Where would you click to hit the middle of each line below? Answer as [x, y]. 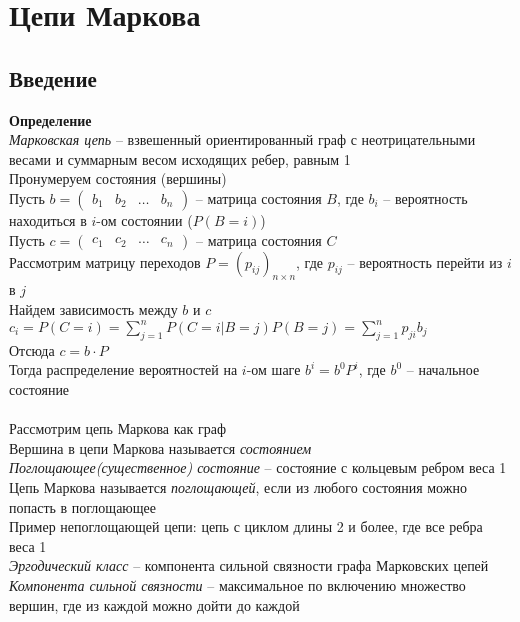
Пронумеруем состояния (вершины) [118, 178]
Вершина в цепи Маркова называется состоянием [160, 447]
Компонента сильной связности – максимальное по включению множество [237, 584]
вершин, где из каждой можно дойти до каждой [154, 604]
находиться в [48, 219]
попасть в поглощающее [83, 506]
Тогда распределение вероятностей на [123, 369]
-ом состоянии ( [144, 219]
